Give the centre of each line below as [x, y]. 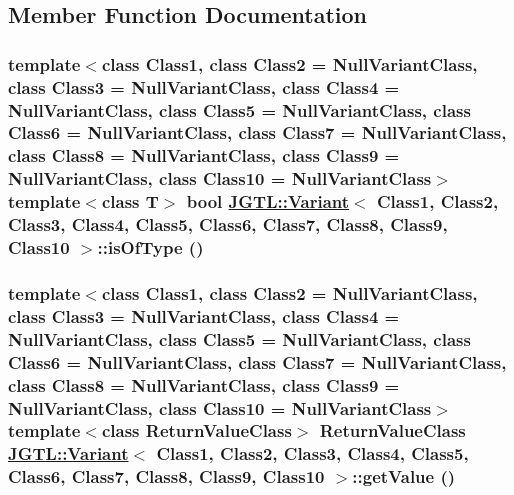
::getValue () [404, 476]
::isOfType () [150, 247]
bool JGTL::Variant [268, 201]
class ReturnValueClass [196, 430]
